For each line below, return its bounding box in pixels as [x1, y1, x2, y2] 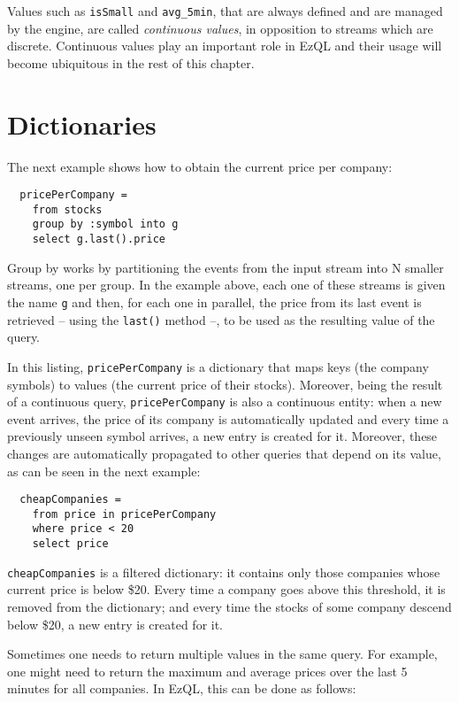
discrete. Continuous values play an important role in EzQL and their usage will [7, 36, 442, 55]
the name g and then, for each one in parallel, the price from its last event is [7, 292, 422, 311]
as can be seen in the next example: [7, 461, 201, 480]
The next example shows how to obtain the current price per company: [7, 157, 393, 175]
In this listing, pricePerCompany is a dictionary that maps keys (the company [7, 357, 429, 375]
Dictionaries [7, 105, 157, 142]
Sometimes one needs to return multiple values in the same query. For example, [7, 645, 438, 663]
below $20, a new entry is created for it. [7, 614, 224, 633]
